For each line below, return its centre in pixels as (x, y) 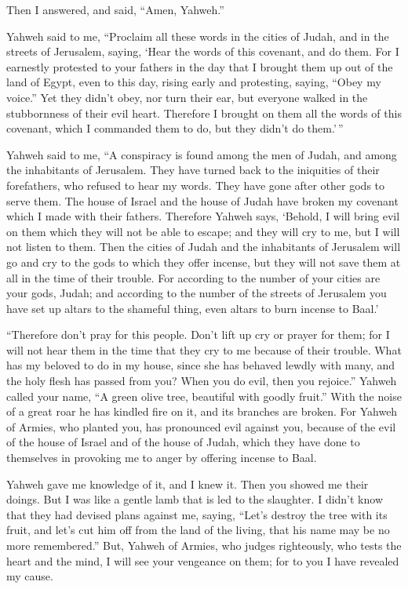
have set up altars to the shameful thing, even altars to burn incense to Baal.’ (193, 308)
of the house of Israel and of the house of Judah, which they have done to (183, 442)
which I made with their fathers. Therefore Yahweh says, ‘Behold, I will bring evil (203, 216)
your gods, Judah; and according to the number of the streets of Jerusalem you (197, 293)
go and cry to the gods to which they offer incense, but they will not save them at (204, 262)
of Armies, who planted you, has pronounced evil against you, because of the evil (201, 426)
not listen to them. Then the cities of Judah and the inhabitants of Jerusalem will (204, 247)
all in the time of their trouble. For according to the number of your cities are (193, 277)
